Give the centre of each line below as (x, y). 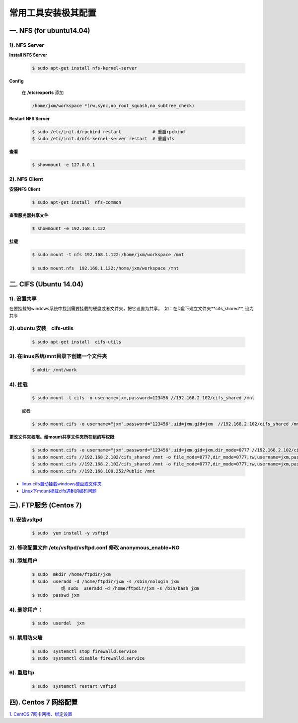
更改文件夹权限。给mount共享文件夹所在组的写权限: (63, 437)
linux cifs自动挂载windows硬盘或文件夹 (62, 484)
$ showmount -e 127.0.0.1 (64, 165)
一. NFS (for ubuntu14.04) (50, 31)
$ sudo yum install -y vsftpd (70, 533)
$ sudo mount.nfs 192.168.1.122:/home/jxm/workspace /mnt (105, 268)
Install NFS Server (28, 55)
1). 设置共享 (23, 298)
